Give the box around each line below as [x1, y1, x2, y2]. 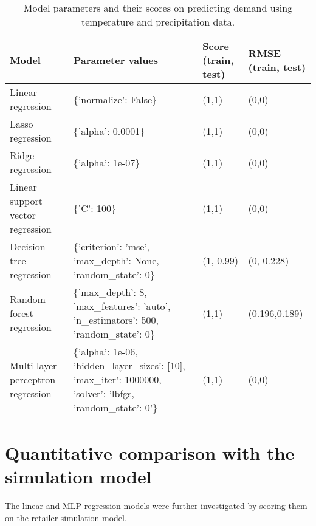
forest [10, 306, 33, 320]
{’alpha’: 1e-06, [73, 344, 138, 358]
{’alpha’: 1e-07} [73, 155, 140, 169]
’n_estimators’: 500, [73, 313, 159, 327]
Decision [10, 239, 46, 253]
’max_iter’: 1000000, [73, 372, 162, 386]
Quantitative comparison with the [5, 440, 295, 465]
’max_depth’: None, [73, 253, 159, 267]
